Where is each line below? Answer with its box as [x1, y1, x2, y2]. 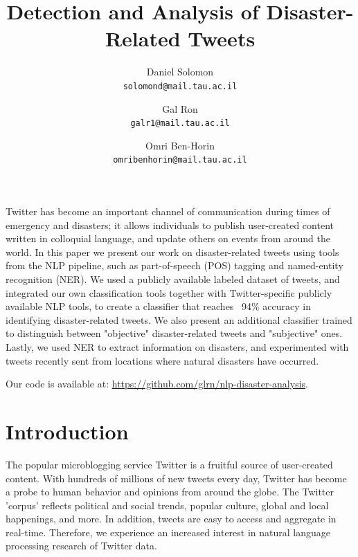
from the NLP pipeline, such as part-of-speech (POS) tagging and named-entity [6, 258, 343, 273]
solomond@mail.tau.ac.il [123, 81, 238, 91]
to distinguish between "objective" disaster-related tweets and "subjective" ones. [6, 326, 343, 340]
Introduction [6, 417, 129, 445]
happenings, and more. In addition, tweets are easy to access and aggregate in [6, 511, 337, 526]
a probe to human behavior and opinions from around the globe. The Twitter [6, 484, 334, 499]
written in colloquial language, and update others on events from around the [6, 231, 330, 246]
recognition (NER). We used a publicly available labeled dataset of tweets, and [6, 272, 340, 286]
